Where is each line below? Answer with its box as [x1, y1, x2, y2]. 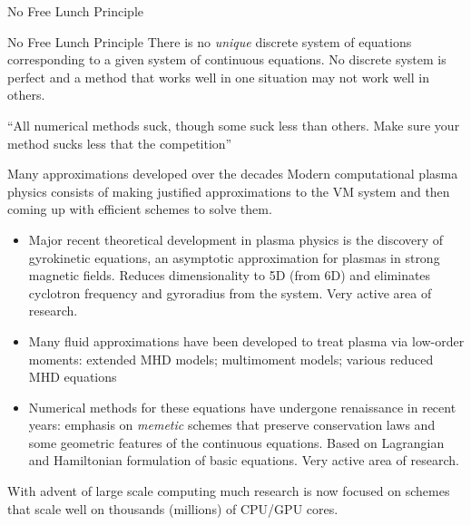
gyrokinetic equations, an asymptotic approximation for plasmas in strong [28, 248, 440, 267]
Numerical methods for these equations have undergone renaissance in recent [28, 397, 456, 416]
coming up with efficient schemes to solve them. [7, 199, 272, 219]
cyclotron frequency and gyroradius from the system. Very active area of [28, 283, 432, 302]
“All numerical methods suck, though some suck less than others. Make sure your [7, 115, 460, 134]
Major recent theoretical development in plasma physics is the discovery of [28, 229, 444, 248]
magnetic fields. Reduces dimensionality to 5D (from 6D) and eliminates [28, 266, 431, 285]
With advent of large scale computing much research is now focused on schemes [7, 481, 450, 501]
